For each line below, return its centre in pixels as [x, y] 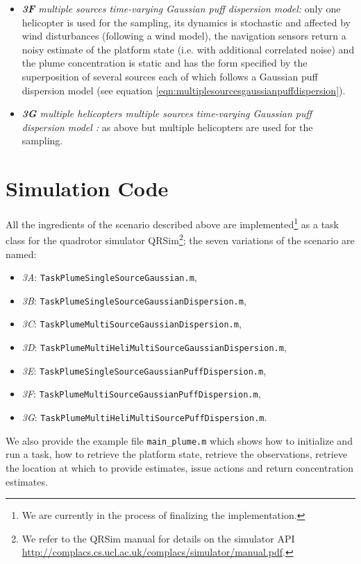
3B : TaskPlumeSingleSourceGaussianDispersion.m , [134, 300]
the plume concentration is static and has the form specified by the [165, 63]
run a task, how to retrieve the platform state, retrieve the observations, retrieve [177, 454]
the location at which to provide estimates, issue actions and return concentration [180, 468]
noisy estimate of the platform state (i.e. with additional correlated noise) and [188, 49]
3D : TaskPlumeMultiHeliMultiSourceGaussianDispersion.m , [154, 347]
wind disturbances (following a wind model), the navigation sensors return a [184, 36]
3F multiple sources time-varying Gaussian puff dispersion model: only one [181, 8]
